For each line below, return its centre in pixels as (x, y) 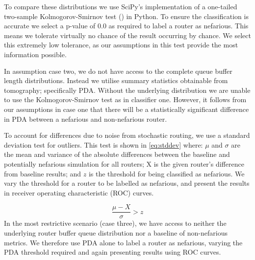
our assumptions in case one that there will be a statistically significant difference (127, 109)
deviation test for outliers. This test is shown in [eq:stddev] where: (103, 144)
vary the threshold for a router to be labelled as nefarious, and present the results (127, 183)
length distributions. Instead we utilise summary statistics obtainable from (116, 80)
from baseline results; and (43, 173)
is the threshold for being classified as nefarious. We (166, 173)
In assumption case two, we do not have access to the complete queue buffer (118, 71)
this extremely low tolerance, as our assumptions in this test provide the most (121, 45)
